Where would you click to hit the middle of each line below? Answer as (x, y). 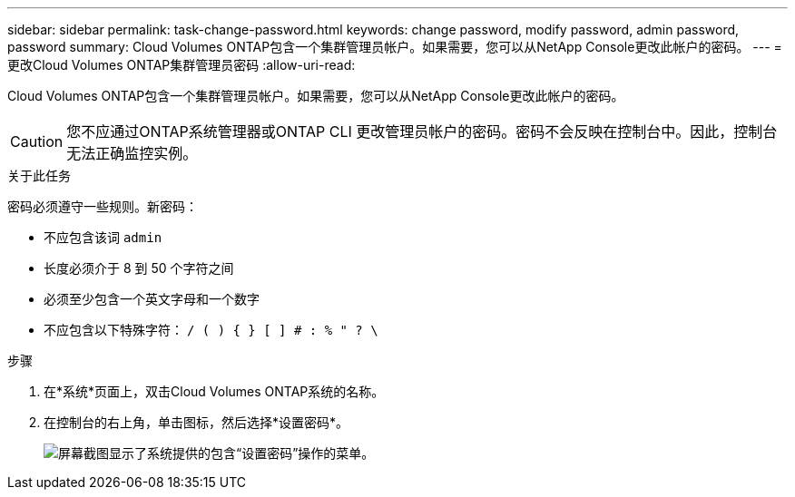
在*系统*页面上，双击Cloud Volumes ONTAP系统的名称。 (214, 391)
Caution (37, 141)
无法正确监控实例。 (132, 153)
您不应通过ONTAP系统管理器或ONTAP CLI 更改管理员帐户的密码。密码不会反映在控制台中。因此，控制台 (422, 132)
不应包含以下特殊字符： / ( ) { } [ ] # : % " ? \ (211, 330)
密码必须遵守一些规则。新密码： (103, 206)
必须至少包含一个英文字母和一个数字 (152, 299)
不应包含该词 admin (103, 237)
